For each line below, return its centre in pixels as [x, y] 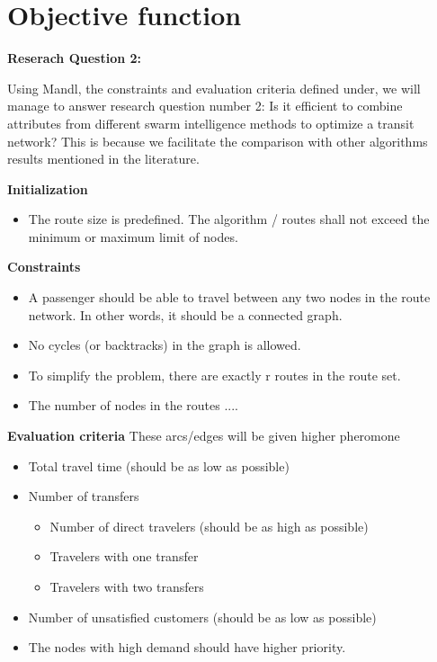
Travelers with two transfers [127, 586]
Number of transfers [84, 496]
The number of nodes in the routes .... [133, 405]
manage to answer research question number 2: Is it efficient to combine [205, 106]
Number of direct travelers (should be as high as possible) [209, 526]
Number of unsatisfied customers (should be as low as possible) [202, 617]
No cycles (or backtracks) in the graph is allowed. [165, 345]
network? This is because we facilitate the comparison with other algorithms [218, 141]
